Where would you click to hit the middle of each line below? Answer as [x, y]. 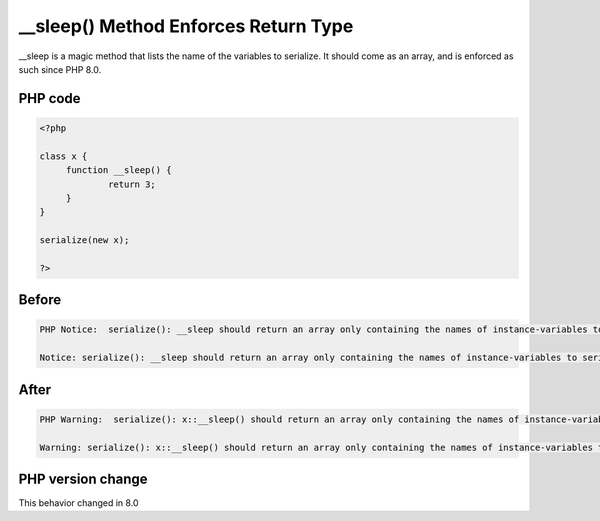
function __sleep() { [118, 170]
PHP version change [83, 479]
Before [40, 300]
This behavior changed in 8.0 [78, 503]
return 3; [132, 184]
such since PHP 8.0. [60, 69]
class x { [63, 156]
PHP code [49, 98]
